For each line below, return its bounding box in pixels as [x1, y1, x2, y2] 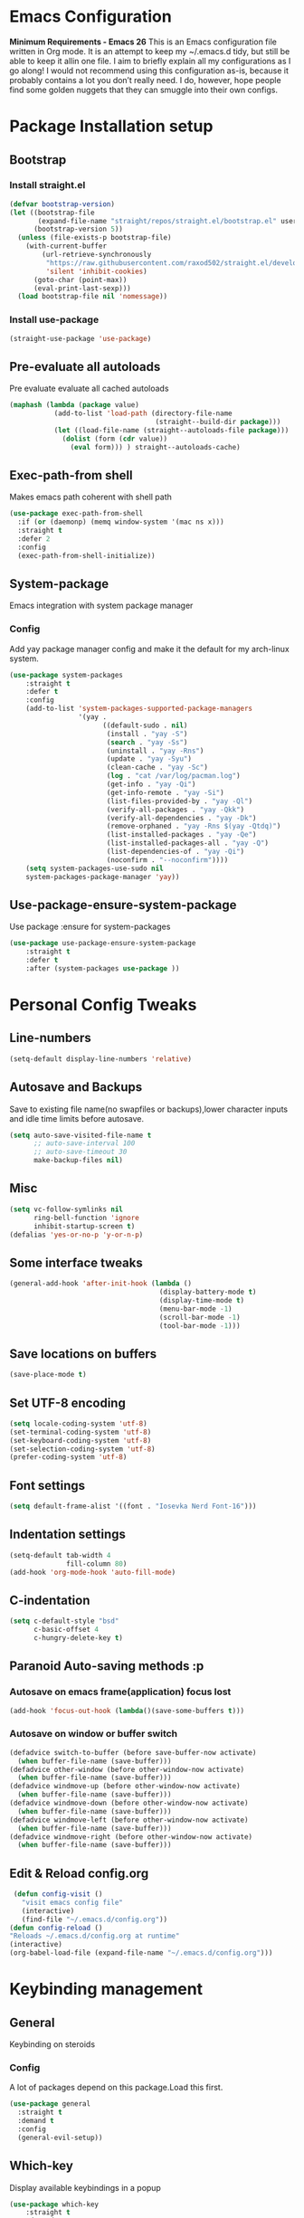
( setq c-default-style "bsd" [9, 1616, 119, 1626]
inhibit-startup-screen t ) [33, 1221, 136, 1231]
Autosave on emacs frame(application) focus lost [9, 1685, 232, 1698]
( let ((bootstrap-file [9, 208, 95, 217]
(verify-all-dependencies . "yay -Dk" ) [106, 813, 257, 822]
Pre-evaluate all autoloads [9, 359, 161, 374]
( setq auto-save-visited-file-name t [9, 1131, 152, 1140]
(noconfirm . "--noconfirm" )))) [106, 855, 229, 865]
